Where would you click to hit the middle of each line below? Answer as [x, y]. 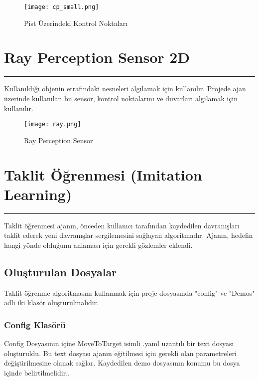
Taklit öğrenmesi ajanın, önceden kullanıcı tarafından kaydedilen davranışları [122, 225]
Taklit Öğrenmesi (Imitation [103, 174]
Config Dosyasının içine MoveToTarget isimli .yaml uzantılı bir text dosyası [119, 343]
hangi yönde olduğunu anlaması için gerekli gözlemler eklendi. [98, 245]
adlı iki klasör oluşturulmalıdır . [52, 302]
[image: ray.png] [53, 124]
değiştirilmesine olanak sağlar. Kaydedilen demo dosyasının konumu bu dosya [122, 363]
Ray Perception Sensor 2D [97, 57]
